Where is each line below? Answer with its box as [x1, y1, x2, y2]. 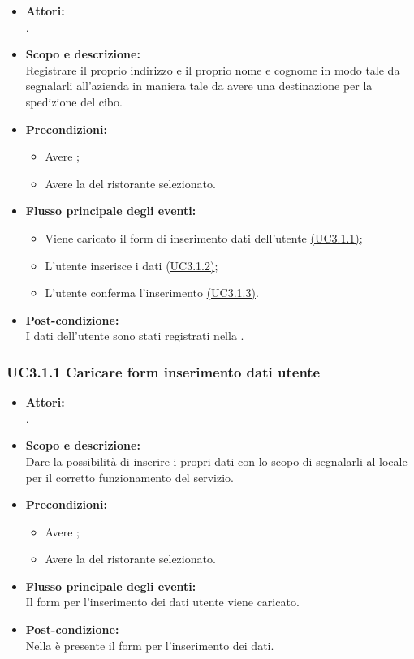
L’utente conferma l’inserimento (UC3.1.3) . [45, 284, 259, 301]
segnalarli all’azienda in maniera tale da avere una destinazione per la [25, 77, 373, 94]
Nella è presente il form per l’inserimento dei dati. [25, 636, 274, 653]
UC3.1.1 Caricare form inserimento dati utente [6, 361, 321, 381]
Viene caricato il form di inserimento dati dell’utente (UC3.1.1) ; [45, 229, 363, 246]
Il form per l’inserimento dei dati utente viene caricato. [25, 593, 300, 610]
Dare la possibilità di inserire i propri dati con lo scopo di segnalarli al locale [25, 452, 408, 469]
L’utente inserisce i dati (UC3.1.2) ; [45, 256, 218, 274]
